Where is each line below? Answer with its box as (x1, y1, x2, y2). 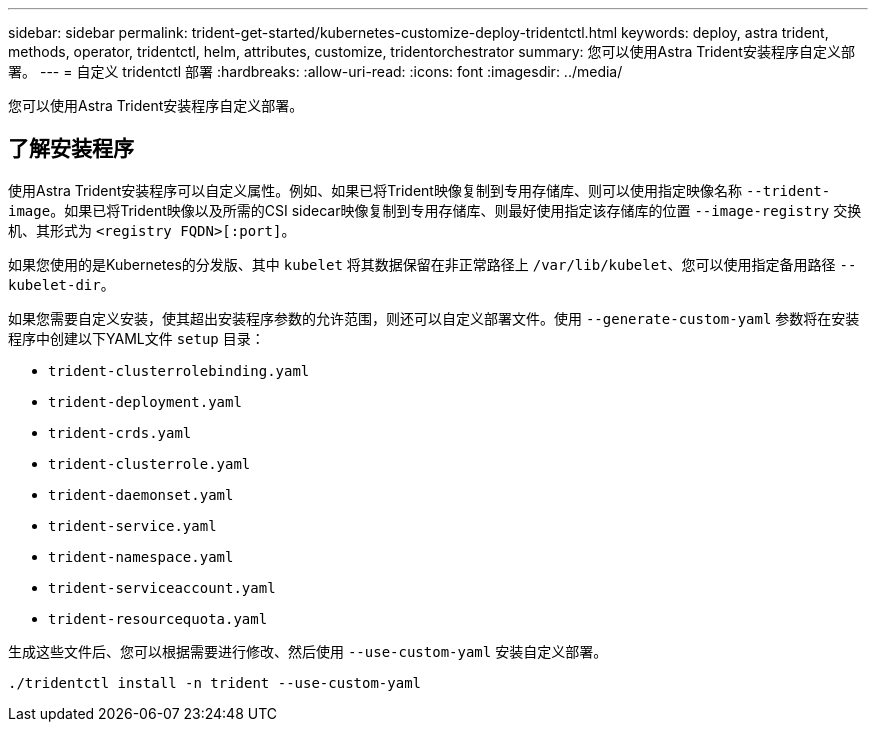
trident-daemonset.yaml (48, 486, 234, 503)
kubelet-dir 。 (8, 275, 115, 293)
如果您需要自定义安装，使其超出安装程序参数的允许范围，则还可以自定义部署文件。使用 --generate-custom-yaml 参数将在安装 (8, 309, 860, 327)
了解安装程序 (8, 136, 134, 162)
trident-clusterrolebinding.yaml (48, 362, 310, 379)
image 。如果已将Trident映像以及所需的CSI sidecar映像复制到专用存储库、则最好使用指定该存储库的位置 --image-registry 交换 (8, 201, 862, 219)
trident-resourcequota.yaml (48, 610, 268, 627)
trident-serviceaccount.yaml (48, 579, 276, 596)
